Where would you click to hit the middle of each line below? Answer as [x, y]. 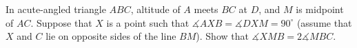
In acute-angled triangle [56, 9]
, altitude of [155, 9]
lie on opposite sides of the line [111, 36]
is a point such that [148, 22]
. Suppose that [61, 22]
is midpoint [320, 9]
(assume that [324, 22]
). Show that [222, 36]
